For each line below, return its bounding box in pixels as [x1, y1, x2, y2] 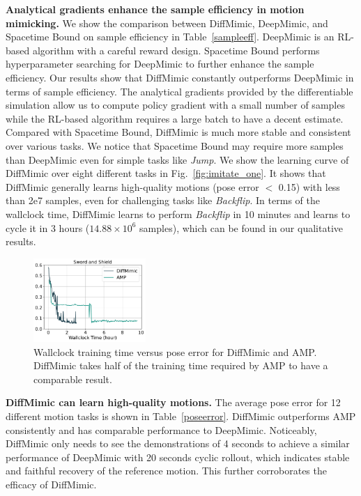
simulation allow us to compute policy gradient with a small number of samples [6, 98, 345, 112]
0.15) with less [278, 179, 340, 194]
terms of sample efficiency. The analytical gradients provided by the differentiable [6, 84, 353, 98]
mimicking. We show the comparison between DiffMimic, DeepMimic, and [6, 15, 328, 30]
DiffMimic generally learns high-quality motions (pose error [6, 179, 259, 194]
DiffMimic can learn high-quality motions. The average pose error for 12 [6, 395, 341, 410]
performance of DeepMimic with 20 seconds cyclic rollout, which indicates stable [6, 449, 350, 464]
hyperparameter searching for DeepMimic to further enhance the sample [6, 56, 314, 71]
